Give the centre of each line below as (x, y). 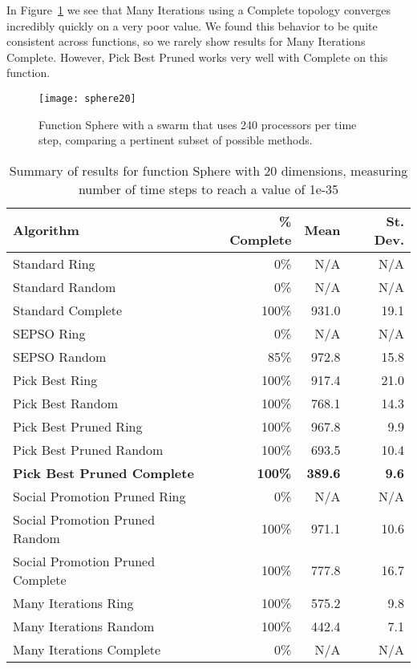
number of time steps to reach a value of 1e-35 (208, 189)
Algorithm (46, 230)
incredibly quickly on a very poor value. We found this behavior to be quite (192, 25)
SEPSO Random (60, 356)
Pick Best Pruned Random (88, 449)
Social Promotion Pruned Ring (99, 496)
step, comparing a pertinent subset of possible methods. (176, 140)
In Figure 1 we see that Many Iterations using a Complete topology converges (198, 10)
